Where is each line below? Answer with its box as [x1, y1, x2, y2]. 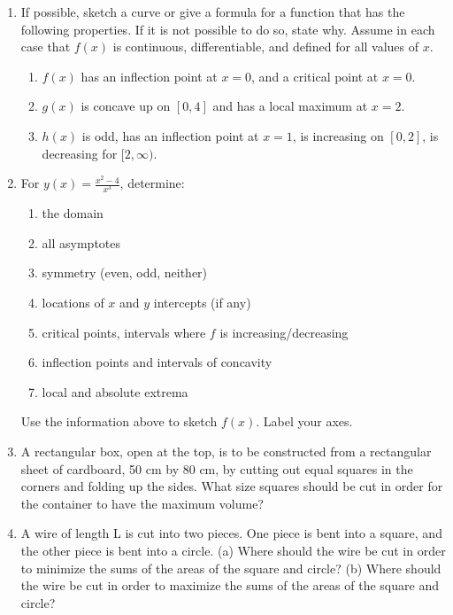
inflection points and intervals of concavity [42, 353, 273, 371]
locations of [42, 293, 104, 312]
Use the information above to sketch [20, 412, 218, 431]
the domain [42, 204, 104, 222]
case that [20, 37, 71, 56]
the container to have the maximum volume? [20, 494, 264, 512]
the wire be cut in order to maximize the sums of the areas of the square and [20, 576, 439, 595]
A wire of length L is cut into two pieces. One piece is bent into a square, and [20, 524, 442, 542]
